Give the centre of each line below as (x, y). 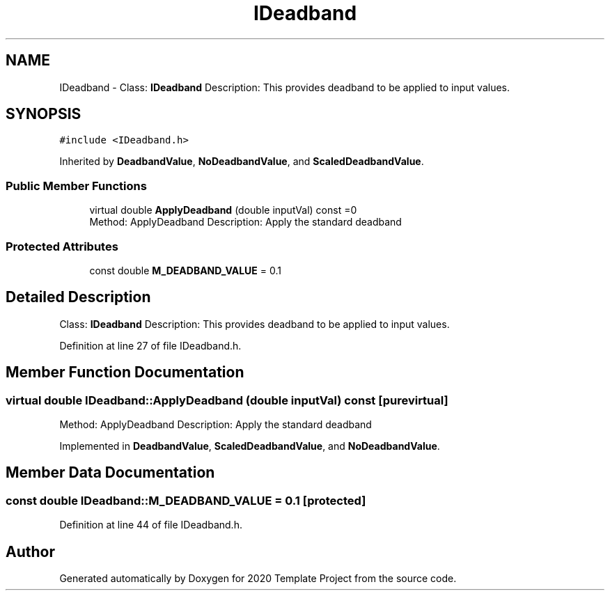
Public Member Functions (76, 186)
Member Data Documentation (110, 473)
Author (30, 551)
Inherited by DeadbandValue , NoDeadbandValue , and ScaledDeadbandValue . (242, 162)
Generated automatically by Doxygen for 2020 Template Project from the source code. (258, 579)
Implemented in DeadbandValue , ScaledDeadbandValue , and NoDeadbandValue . (250, 446)
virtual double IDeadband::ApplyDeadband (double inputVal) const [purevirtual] (227, 400)
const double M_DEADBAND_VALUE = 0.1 (185, 270)
